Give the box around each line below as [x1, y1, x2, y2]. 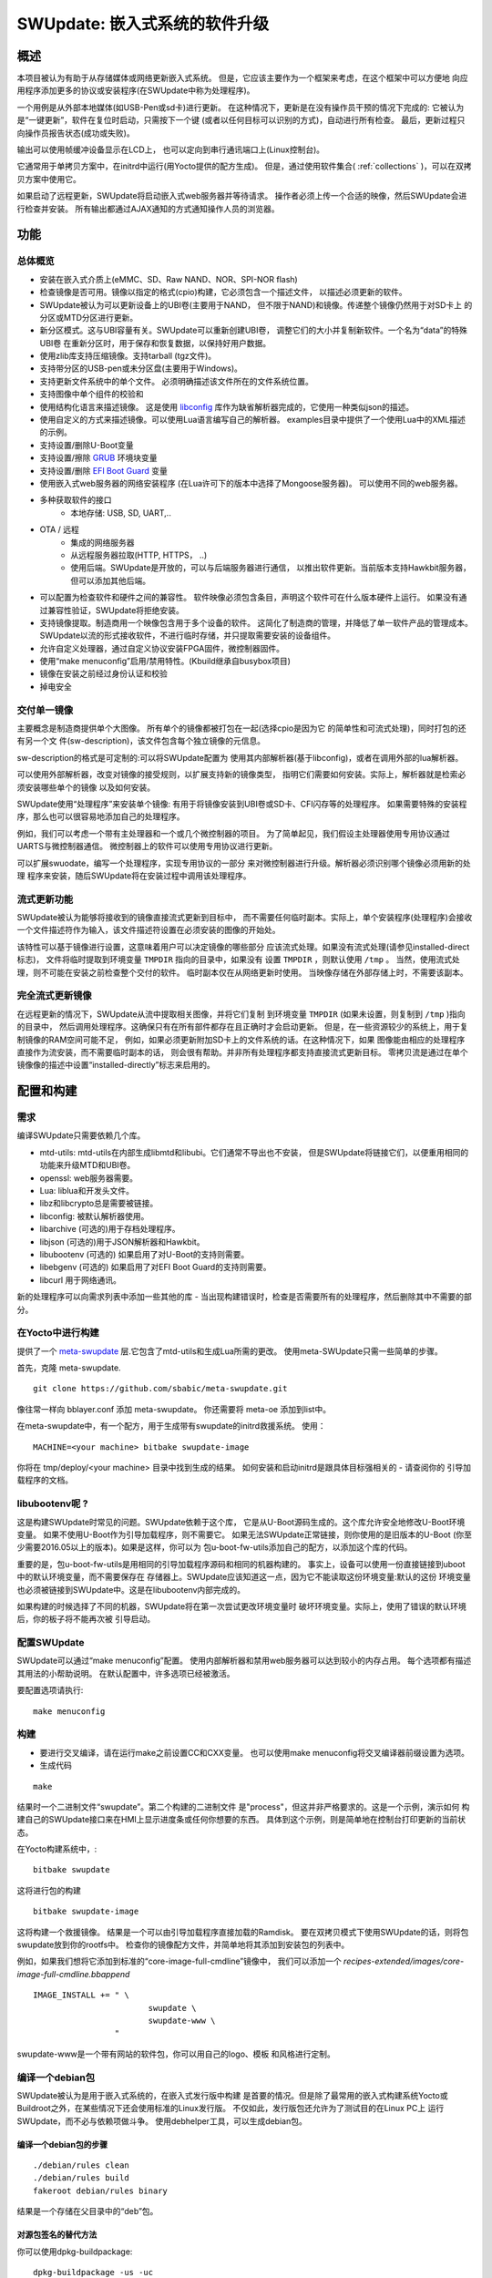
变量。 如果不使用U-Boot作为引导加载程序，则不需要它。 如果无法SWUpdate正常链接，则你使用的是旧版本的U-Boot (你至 [16, 1529, 473, 1540]
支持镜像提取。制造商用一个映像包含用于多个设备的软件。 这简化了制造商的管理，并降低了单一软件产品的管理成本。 [39, 617, 473, 628]
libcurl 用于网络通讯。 [39, 1274, 122, 1285]
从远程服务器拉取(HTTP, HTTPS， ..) [70, 549, 208, 560]
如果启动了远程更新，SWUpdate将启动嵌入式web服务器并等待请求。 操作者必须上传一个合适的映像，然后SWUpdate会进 [16, 190, 467, 201]
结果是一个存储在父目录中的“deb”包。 [16, 2206, 159, 2217]
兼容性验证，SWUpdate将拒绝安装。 [46, 604, 184, 615]
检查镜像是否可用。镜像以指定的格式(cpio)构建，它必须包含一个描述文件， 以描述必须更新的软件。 [39, 287, 407, 298]
